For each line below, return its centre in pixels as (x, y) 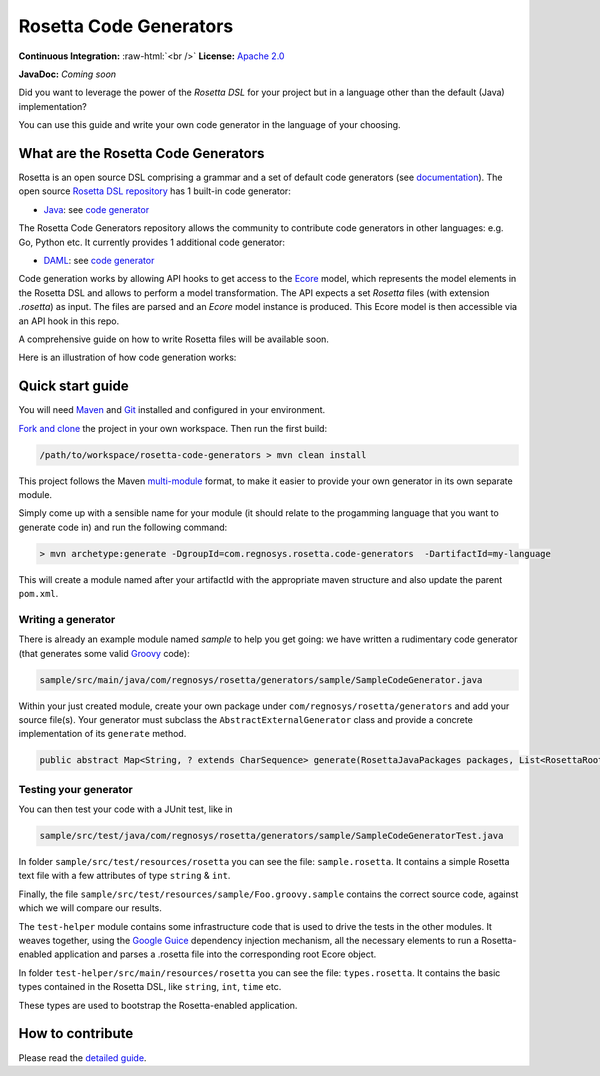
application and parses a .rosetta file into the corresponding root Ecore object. (215, 954)
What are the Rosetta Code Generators (141, 153)
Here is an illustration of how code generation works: (127, 357)
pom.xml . (38, 594)
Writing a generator (67, 619)
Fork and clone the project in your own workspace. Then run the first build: (173, 428)
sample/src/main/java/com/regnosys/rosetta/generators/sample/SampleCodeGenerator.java (261, 679)
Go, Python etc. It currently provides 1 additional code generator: (151, 242)
